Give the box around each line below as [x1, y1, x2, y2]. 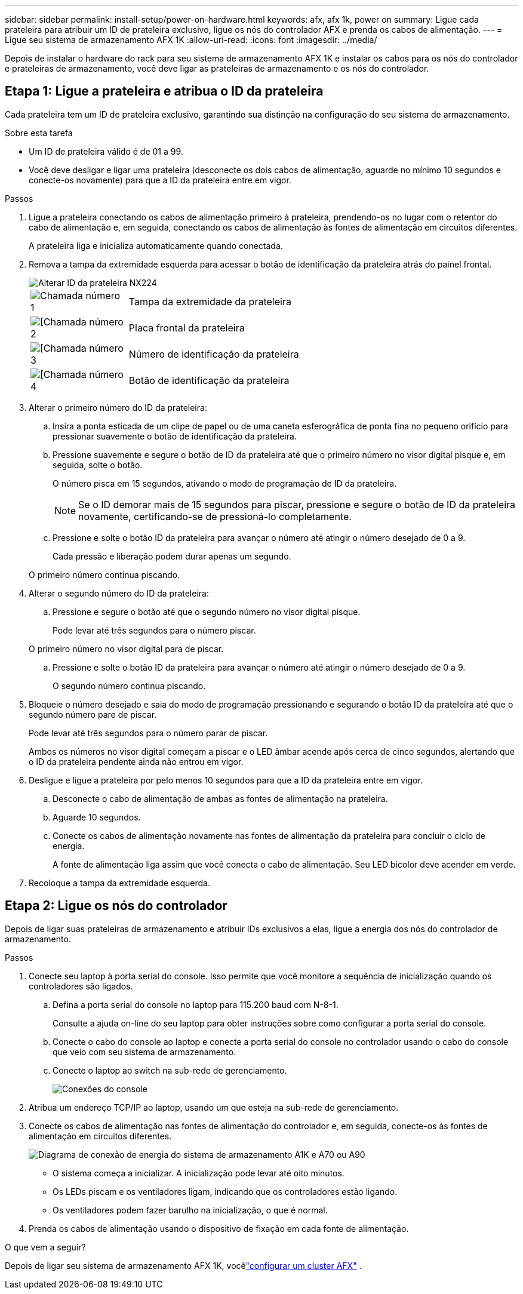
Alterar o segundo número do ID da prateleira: [29, 588, 209, 598]
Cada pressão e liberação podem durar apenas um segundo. [53, 551, 291, 561]
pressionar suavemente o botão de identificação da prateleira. [53, 431, 297, 441]
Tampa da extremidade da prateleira [128, 295, 291, 308]
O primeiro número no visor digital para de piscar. [29, 643, 224, 654]
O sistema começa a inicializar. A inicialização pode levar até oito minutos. [53, 1167, 344, 1178]
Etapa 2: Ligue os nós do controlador [5, 898, 227, 914]
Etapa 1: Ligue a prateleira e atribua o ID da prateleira [5, 84, 324, 99]
